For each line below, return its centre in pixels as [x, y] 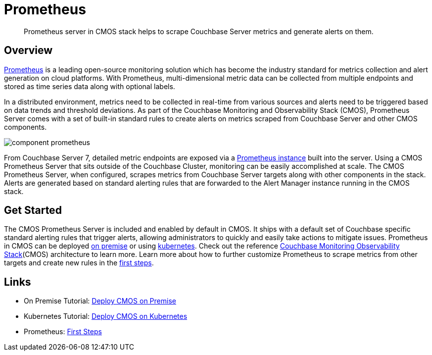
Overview [28, 51]
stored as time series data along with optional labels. [90, 86]
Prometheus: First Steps [63, 332]
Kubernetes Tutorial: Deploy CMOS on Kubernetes [106, 316]
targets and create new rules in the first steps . [79, 263]
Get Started [33, 210]
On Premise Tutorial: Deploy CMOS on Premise [100, 301]
